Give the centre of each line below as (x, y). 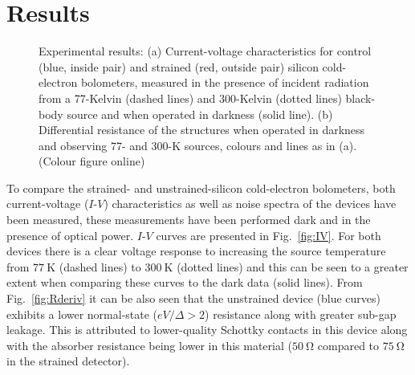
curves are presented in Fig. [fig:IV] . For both (269, 235)
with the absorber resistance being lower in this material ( (149, 345)
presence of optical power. (70, 235)
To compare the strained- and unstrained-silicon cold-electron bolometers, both (201, 187)
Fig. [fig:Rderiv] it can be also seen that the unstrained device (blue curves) (193, 298)
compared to (348, 345)
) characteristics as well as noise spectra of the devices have (250, 204)
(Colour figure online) (92, 161)
